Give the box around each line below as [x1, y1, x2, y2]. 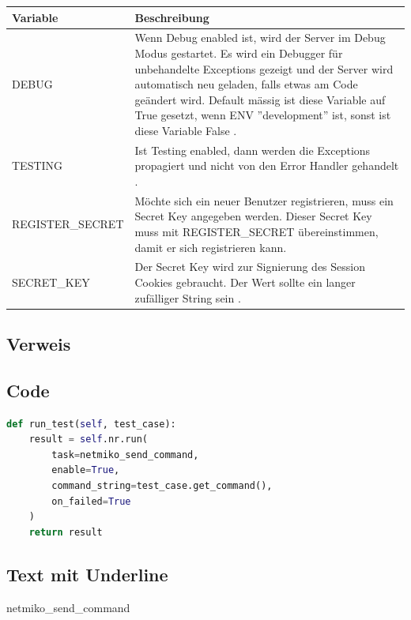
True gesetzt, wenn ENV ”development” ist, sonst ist [134, 107, 391, 123]
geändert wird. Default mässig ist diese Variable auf [134, 91, 386, 107]
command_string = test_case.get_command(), [51, 480, 273, 492]
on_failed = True [51, 495, 131, 507]
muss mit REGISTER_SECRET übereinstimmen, [134, 223, 379, 239]
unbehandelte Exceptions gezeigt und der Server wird [134, 60, 394, 77]
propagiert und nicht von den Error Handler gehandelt [134, 157, 399, 174]
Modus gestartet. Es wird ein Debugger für [134, 44, 343, 61]
